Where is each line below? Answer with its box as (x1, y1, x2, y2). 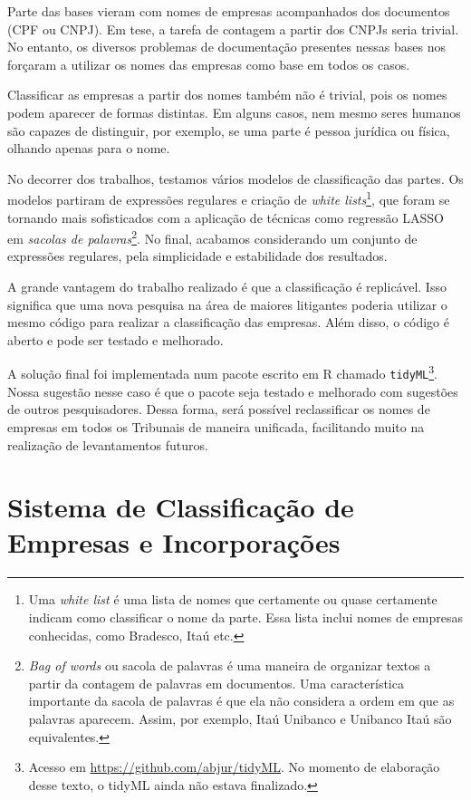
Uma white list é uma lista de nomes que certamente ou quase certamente (28, 590, 437, 609)
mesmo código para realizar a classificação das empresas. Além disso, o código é (7, 313, 449, 332)
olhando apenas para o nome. (7, 139, 170, 158)
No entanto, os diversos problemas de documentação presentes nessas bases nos (7, 37, 446, 56)
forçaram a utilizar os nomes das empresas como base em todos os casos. (7, 54, 410, 73)
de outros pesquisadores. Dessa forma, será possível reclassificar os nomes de (7, 400, 430, 419)
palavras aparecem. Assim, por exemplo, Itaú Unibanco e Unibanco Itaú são (28, 708, 452, 728)
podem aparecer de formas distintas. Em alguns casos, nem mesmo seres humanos (7, 102, 461, 121)
